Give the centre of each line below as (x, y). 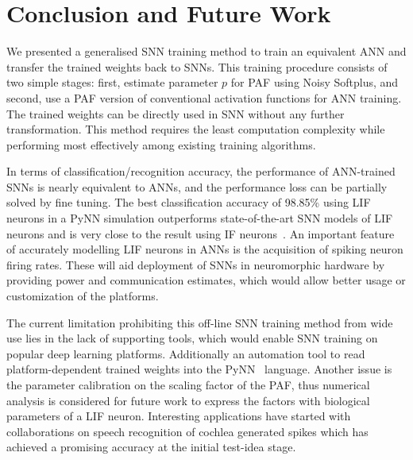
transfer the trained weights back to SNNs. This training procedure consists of (197, 66)
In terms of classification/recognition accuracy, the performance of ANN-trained (201, 171)
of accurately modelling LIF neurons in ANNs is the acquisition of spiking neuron (205, 249)
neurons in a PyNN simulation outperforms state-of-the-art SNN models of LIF (200, 218)
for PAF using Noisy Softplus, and (315, 82)
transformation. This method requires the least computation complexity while (196, 129)
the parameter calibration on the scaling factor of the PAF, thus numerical (188, 385)
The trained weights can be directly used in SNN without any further (176, 113)
